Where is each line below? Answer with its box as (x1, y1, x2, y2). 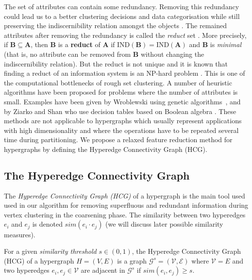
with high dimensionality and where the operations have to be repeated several (4, 125, 239, 135)
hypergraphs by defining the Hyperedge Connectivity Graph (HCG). (4, 144, 207, 154)
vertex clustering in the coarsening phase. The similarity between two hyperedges (4, 209, 246, 219)
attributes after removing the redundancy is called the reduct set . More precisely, (4, 30, 247, 40)
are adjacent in (81, 265, 125, 275)
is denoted (32, 219, 63, 229)
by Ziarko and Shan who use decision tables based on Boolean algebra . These (4, 106, 236, 116)
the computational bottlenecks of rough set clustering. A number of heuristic (4, 77, 232, 87)
